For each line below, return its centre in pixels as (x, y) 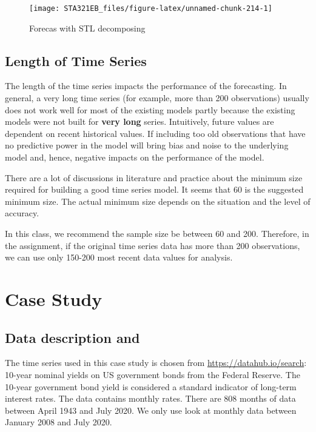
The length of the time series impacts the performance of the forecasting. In (146, 86)
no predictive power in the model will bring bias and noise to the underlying (147, 145)
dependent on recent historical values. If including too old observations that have (155, 133)
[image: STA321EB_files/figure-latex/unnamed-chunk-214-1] (151, 8)
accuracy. (22, 213)
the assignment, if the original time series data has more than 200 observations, (153, 245)
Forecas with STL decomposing (87, 28)
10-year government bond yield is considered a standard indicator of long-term (151, 386)
